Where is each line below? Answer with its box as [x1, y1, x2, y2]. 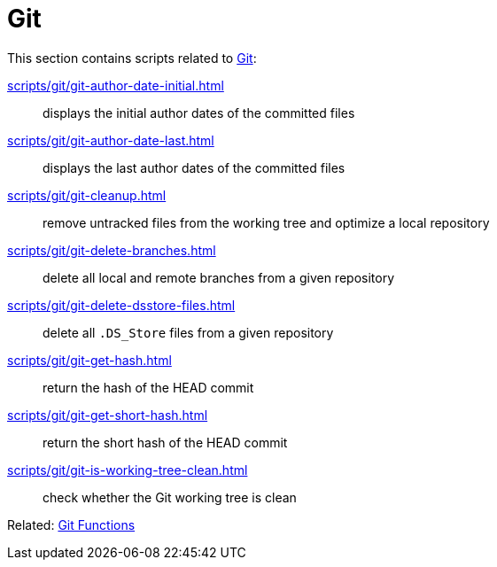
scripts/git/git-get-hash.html [7, 352, 172, 368]
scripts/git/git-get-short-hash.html [7, 407, 208, 423]
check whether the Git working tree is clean [43, 489, 297, 505]
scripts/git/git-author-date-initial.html [7, 77, 224, 93]
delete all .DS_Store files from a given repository [43, 324, 334, 340]
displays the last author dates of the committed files [43, 159, 346, 175]
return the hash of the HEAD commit [43, 379, 254, 395]
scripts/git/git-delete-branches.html [7, 242, 216, 258]
